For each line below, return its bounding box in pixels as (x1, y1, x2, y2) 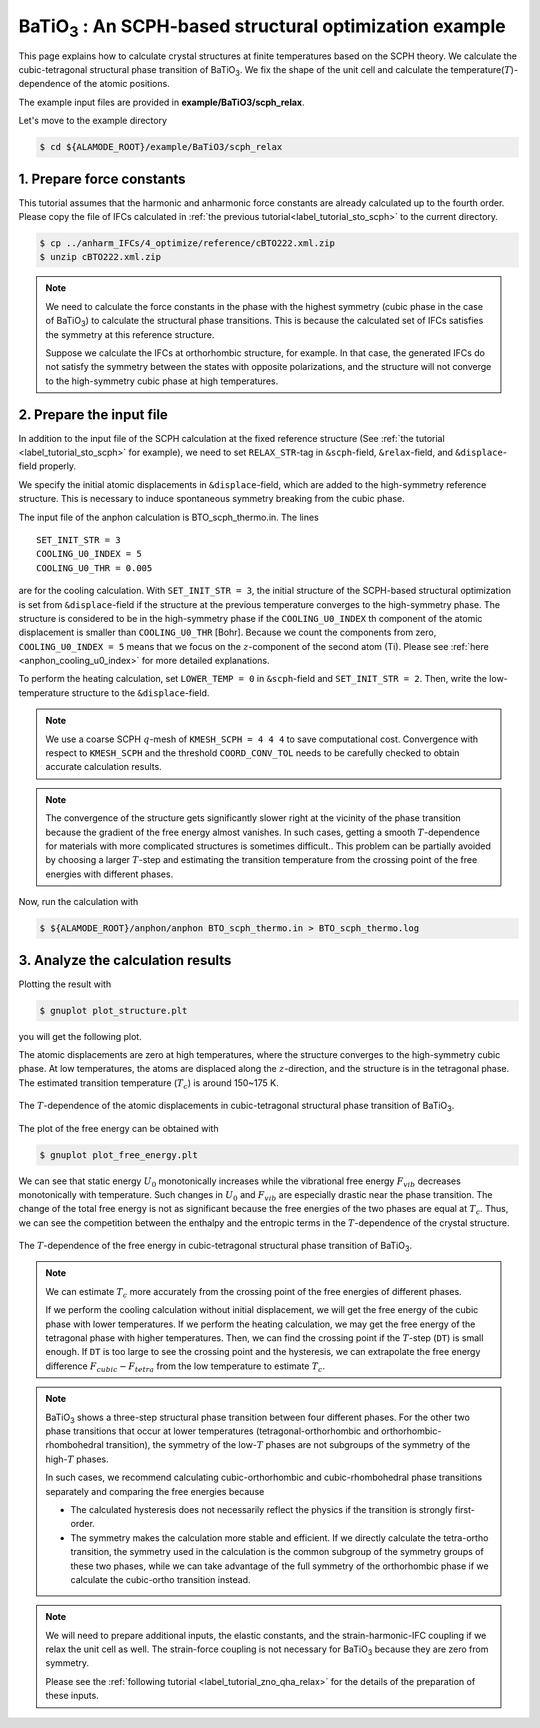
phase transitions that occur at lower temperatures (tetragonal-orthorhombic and (45, 1425, 380, 1437)
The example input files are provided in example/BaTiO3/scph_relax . (18, 96, 305, 108)
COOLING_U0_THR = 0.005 (36, 562, 153, 574)
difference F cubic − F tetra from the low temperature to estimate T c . (45, 1360, 325, 1374)
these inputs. (45, 1690, 99, 1702)
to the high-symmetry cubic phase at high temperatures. (45, 375, 279, 387)
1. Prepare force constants (18, 170, 186, 187)
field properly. (18, 460, 77, 472)
